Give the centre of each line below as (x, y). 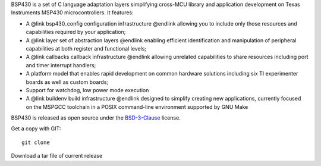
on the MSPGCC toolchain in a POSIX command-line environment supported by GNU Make (137, 107)
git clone (36, 142)
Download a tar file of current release (57, 156)
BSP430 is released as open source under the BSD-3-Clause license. (96, 118)
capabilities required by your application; (76, 32)
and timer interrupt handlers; (61, 65)
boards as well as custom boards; (67, 82)
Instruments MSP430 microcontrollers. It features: (72, 12)
